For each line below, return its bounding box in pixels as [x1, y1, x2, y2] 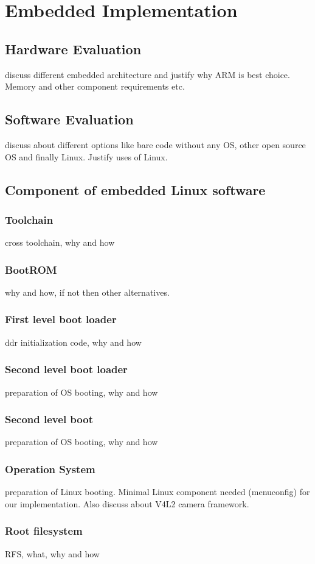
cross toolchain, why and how [5, 236, 115, 249]
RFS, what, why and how [5, 547, 100, 560]
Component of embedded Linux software [5, 180, 266, 199]
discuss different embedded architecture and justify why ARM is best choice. [5, 68, 290, 80]
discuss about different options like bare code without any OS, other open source [5, 138, 306, 151]
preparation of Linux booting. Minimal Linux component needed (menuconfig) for [5, 485, 310, 498]
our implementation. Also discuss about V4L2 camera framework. [5, 497, 249, 510]
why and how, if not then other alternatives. [5, 285, 170, 298]
